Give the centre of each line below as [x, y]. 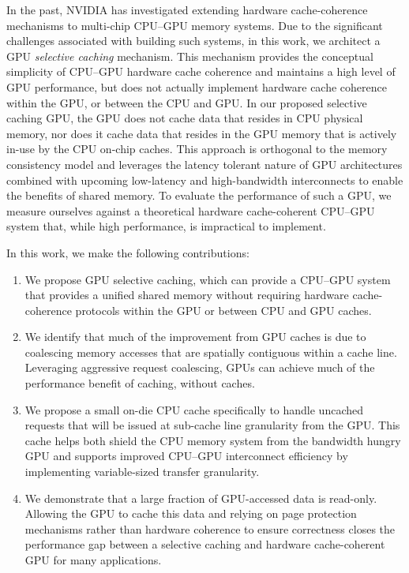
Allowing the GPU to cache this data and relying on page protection [191, 513]
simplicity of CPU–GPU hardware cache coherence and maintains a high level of [201, 71]
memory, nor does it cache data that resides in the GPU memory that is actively [202, 133]
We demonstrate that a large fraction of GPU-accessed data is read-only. [201, 498]
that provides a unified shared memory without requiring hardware [187, 295]
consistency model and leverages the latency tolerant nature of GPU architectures [204, 164]
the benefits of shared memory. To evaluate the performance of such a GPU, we [199, 195]
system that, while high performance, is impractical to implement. [166, 226]
